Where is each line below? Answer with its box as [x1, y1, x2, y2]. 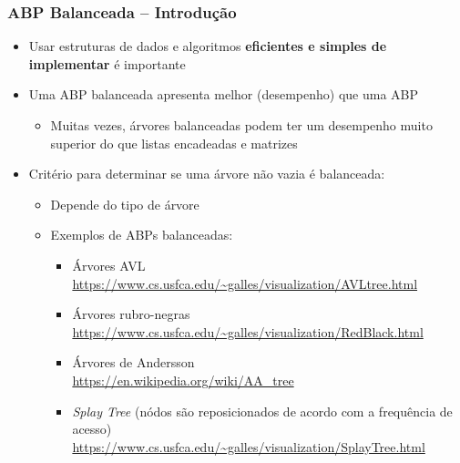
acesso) [72, 419, 112, 438]
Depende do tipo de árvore [50, 194, 199, 213]
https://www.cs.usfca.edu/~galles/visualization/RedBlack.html [72, 322, 424, 341]
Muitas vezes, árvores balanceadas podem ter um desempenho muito [50, 116, 433, 134]
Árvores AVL [72, 255, 146, 274]
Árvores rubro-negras [72, 304, 190, 324]
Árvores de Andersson [72, 353, 195, 372]
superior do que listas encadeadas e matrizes [50, 133, 298, 152]
